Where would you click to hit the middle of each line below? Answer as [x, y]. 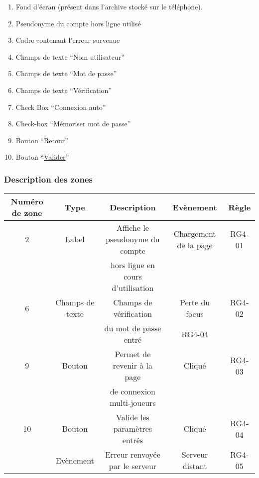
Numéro [27, 201]
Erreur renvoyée [133, 455]
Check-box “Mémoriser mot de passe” [73, 124]
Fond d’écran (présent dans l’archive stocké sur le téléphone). [109, 6]
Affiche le [133, 228]
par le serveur [133, 466]
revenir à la [133, 366]
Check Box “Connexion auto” [61, 107]
